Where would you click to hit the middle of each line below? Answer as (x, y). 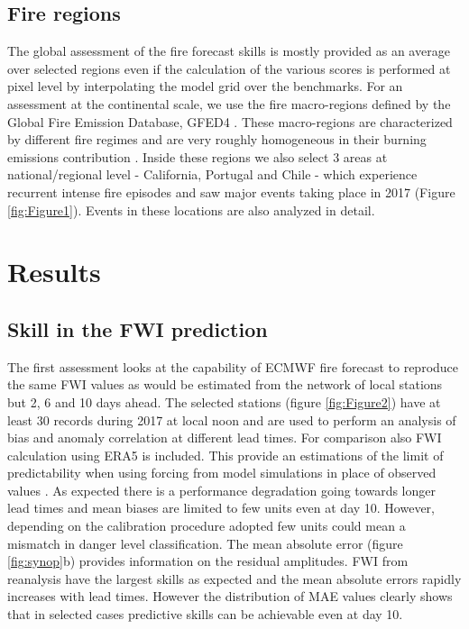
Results (54, 272)
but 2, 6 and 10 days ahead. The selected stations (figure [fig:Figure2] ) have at (224, 401)
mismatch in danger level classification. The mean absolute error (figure (205, 543)
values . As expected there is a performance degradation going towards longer (221, 490)
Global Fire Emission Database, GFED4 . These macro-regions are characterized (230, 121)
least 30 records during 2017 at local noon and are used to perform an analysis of (232, 419)
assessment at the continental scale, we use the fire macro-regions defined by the (229, 103)
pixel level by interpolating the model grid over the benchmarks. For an (205, 86)
